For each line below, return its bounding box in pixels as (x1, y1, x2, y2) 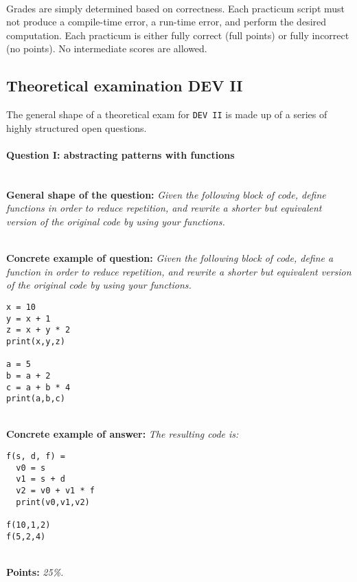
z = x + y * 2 (6, 325, 71, 335)
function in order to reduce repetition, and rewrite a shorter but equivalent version (6, 264, 352, 278)
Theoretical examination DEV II (6, 75, 243, 96)
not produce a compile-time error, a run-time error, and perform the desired (6, 14, 327, 29)
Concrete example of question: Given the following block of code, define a (6, 251, 334, 265)
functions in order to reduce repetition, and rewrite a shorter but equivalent (6, 201, 322, 215)
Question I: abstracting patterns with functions (6, 148, 235, 162)
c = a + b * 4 (6, 382, 71, 392)
